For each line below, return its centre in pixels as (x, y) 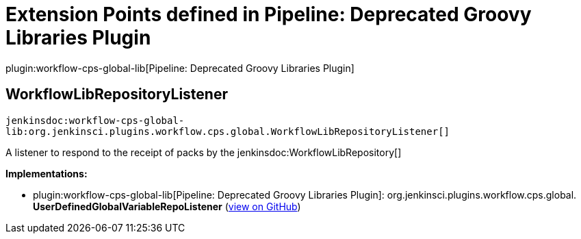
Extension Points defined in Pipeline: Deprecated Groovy (269, 14)
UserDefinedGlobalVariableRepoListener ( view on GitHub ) (167, 206)
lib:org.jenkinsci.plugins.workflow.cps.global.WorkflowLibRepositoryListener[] (228, 131)
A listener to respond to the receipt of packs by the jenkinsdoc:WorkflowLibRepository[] (204, 152)
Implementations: (47, 173)
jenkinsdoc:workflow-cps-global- (95, 120)
